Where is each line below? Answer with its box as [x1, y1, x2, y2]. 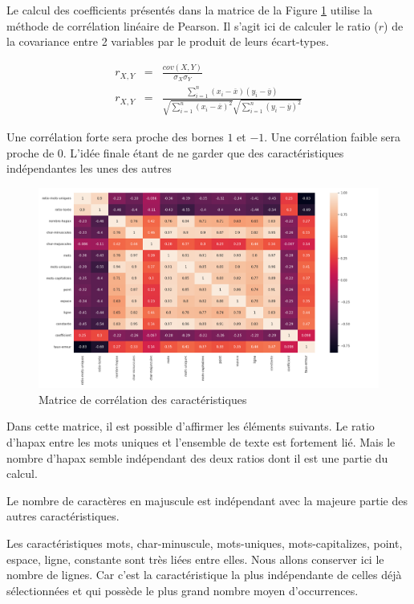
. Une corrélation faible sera [264, 128, 401, 145]
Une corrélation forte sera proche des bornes [6, 128, 224, 145]
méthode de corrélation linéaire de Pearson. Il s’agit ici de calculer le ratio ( [6, 17, 379, 34]
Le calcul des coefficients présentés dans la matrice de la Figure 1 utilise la [6, 2, 372, 18]
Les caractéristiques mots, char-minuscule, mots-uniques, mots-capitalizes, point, [6, 534, 403, 551]
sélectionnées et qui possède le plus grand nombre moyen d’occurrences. [6, 582, 359, 598]
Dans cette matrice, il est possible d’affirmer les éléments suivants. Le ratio [6, 418, 375, 435]
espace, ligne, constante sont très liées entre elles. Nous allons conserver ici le [6, 550, 384, 567]
